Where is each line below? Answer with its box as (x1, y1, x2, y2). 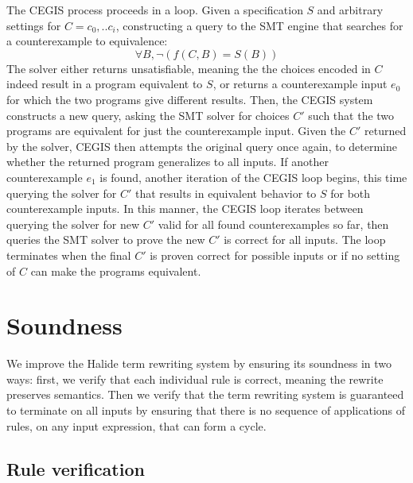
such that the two (308, 106, 395, 123)
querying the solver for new (6, 215, 140, 232)
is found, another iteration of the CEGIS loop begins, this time (99, 168, 407, 185)
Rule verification (6, 456, 145, 481)
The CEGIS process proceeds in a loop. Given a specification (6, 2, 303, 17)
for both (330, 184, 371, 201)
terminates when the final (6, 246, 131, 263)
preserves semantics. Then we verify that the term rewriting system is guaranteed (6, 386, 404, 403)
